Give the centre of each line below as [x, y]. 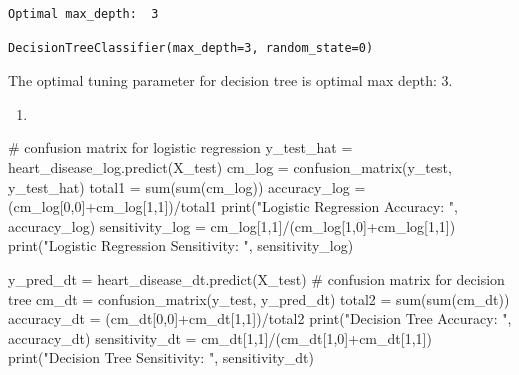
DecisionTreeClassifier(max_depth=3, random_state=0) [191, 47]
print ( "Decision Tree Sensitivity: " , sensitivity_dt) [161, 357]
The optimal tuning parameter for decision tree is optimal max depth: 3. [230, 80]
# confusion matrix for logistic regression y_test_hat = [180, 147]
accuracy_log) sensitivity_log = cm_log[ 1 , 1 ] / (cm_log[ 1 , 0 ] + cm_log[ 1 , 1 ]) [232, 225]
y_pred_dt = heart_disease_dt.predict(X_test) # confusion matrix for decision [256, 278]
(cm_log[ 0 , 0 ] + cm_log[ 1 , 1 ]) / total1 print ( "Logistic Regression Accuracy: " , [233, 206]
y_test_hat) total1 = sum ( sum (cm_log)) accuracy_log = [187, 186]
